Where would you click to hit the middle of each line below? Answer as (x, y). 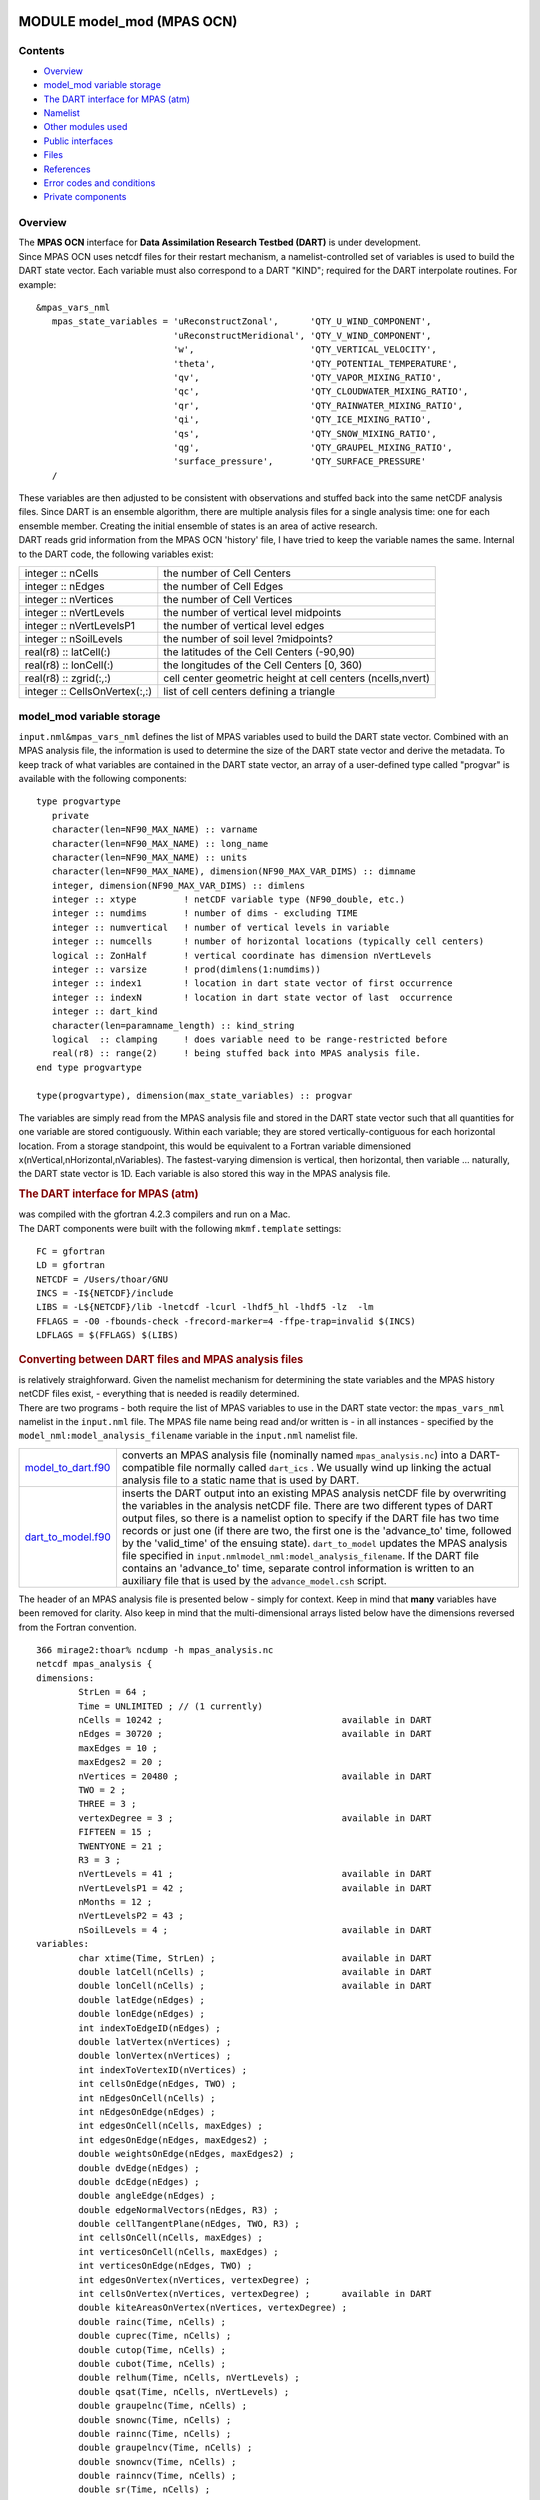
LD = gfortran (70, 1265)
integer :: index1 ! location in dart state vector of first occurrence (252, 983)
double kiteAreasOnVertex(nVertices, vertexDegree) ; (213, 2308)
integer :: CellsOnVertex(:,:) (88, 692)
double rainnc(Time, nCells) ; (155, 2433)
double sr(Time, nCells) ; (144, 2489)
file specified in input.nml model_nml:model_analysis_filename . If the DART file (300, 1555)
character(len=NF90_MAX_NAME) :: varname (155, 829)
